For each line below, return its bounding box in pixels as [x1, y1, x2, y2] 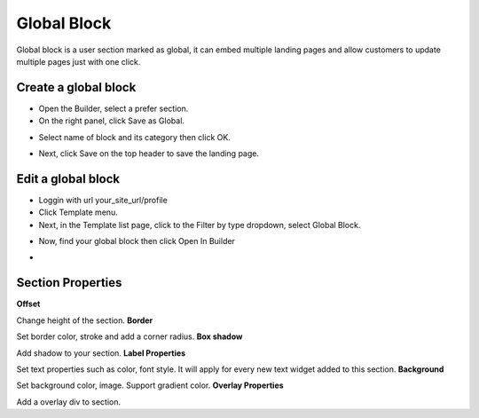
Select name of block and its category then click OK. [38, 131, 231, 142]
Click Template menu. [38, 207, 119, 217]
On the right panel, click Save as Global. [38, 115, 185, 126]
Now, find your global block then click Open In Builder [38, 236, 235, 247]
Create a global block [16, 80, 137, 95]
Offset [16, 298, 41, 310]
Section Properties [16, 275, 122, 290]
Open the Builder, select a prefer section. [38, 103, 189, 114]
